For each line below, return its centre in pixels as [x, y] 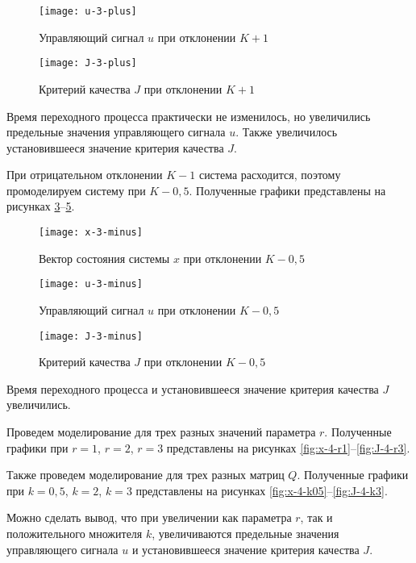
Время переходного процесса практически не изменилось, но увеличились [189, 116]
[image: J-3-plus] [88, 63]
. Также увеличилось [287, 132]
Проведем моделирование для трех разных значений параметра [161, 432]
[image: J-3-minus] [91, 336]
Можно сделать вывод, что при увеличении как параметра [149, 517]
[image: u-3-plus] [88, 11]
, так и [316, 517]
